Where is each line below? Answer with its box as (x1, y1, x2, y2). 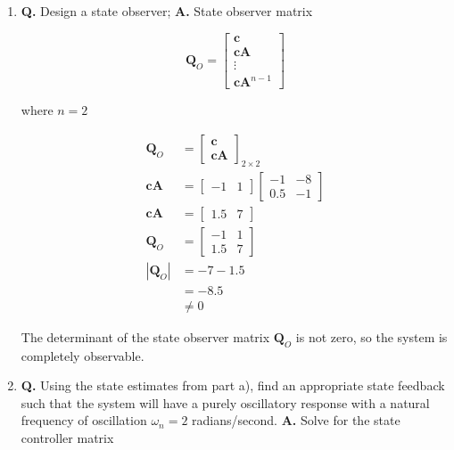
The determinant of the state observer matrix (21, 327, 270, 346)
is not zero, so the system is (295, 327, 448, 346)
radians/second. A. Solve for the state (192, 411, 400, 430)
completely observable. (21, 346, 144, 364)
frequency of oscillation (21, 411, 147, 430)
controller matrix (21, 429, 114, 446)
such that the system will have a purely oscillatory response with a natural (21, 393, 430, 412)
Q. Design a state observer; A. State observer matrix (21, 2, 313, 20)
